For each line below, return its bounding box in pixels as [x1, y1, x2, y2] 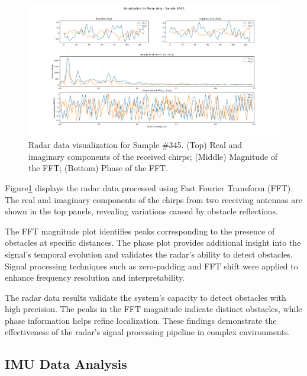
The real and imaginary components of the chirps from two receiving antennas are [5, 193, 302, 205]
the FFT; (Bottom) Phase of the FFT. [28, 162, 169, 174]
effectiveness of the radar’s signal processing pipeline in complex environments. [5, 326, 290, 338]
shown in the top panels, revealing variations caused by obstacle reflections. [5, 205, 278, 217]
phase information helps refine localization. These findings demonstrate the [5, 314, 277, 326]
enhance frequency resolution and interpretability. [5, 271, 185, 284]
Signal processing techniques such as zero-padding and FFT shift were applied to [5, 259, 298, 272]
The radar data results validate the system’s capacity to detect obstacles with [5, 291, 286, 303]
